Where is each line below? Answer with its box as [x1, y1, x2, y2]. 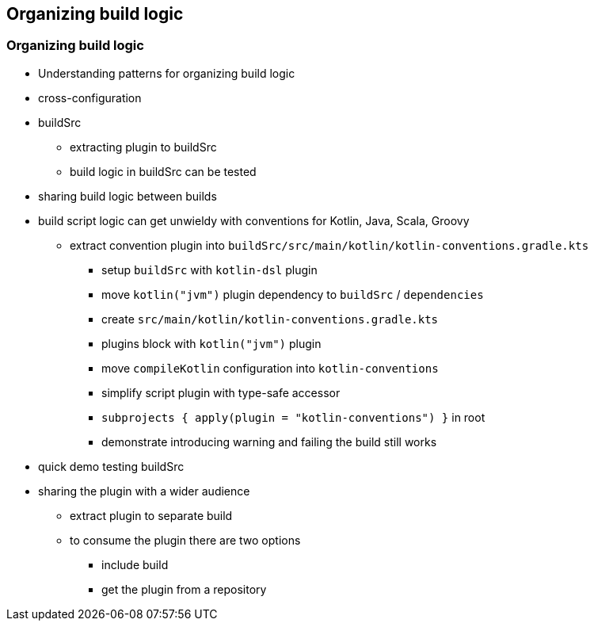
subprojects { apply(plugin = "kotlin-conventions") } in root [101, 410, 485, 424]
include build [101, 557, 169, 572]
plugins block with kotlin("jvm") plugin [101, 336, 322, 350]
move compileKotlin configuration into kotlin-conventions [101, 361, 439, 375]
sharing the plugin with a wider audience [38, 484, 250, 498]
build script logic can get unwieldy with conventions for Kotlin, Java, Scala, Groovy [38, 213, 470, 227]
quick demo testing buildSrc [38, 459, 185, 473]
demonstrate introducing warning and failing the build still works [101, 434, 437, 449]
